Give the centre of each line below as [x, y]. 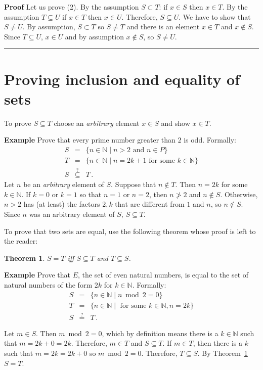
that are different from [150, 204]
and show [176, 123]
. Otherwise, [239, 194]
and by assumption [94, 36]
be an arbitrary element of [64, 184]
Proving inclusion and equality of [122, 79]
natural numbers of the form [48, 284]
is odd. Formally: [210, 140]
